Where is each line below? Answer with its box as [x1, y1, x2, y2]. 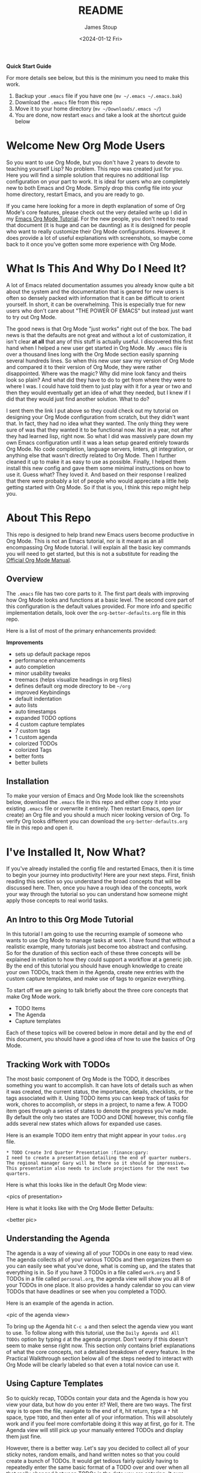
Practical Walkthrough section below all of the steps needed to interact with [6, 1355, 193, 1362]
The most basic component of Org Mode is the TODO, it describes [6, 1075, 170, 1082]
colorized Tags [14, 746, 52, 753]
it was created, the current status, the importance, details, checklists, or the [6, 1088, 193, 1095]
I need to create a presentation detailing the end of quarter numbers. [6, 1154, 192, 1160]
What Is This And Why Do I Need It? [6, 262, 187, 275]
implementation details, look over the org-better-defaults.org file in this [6, 609, 186, 616]
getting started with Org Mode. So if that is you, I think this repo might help [6, 483, 191, 490]
